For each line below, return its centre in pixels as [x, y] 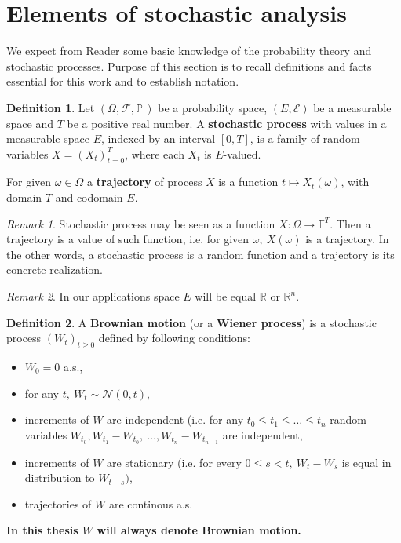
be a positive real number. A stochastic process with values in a [227, 123]
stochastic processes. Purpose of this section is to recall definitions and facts [189, 66]
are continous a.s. [151, 503]
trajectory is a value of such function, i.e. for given [128, 239]
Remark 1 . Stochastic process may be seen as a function [141, 223]
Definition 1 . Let [51, 107]
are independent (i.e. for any [175, 419]
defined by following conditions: [174, 338]
